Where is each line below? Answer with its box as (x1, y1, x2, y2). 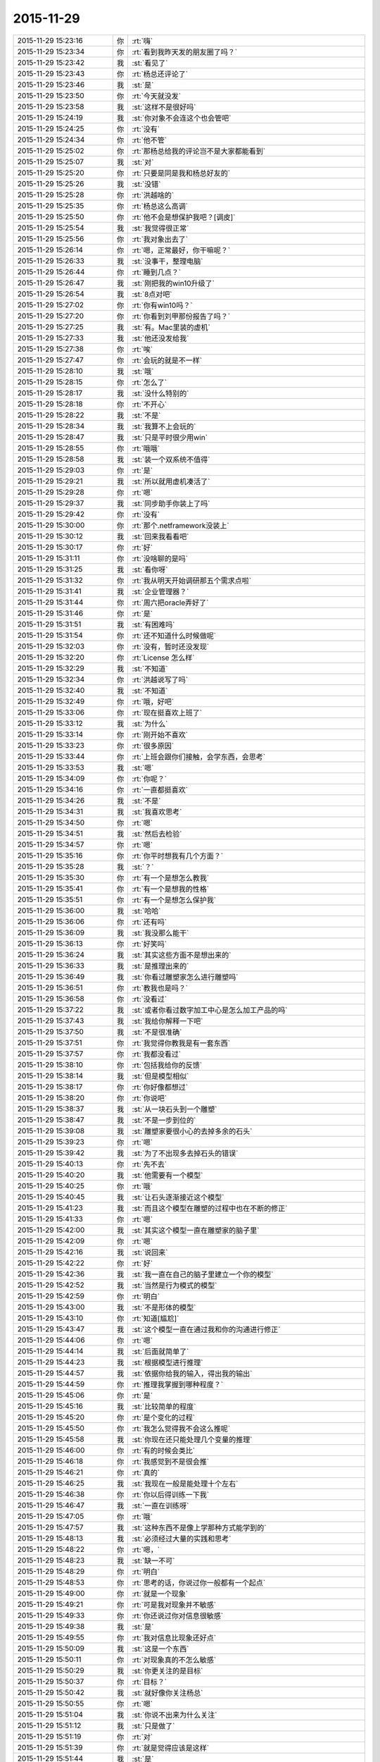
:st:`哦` (132, 366, 154, 376)
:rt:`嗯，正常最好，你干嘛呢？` (132, 245, 231, 255)
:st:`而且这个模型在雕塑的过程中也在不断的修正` (132, 1203, 288, 1213)
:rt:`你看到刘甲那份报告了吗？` (132, 311, 231, 321)
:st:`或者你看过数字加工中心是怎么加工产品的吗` (132, 1005, 288, 1015)
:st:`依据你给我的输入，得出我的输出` (132, 1368, 253, 1378)
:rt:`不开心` (132, 399, 167, 409)
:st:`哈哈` (132, 906, 161, 916)
